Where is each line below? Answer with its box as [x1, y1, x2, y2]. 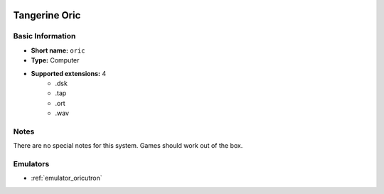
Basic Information [13, 31, 76, 41]
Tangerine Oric [13, 9, 81, 21]
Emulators [13, 159, 50, 169]
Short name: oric [31, 46, 85, 55]
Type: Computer [31, 56, 80, 65]
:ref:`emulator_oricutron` [31, 174, 102, 183]
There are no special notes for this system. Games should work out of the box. [13, 141, 243, 150]
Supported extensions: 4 [31, 69, 107, 77]
